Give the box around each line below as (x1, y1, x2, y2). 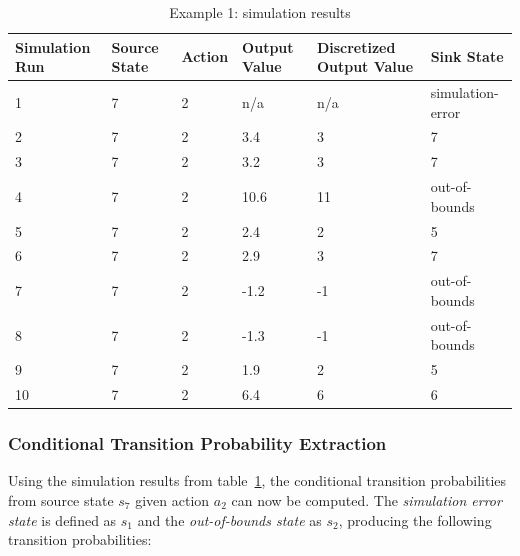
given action (135, 489, 210, 510)
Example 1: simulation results (169, 2, 351, 22)
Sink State (430, 46, 504, 67)
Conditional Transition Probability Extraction (8, 431, 387, 456)
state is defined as (8, 509, 117, 530)
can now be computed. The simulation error (231, 489, 502, 510)
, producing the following (338, 509, 492, 530)
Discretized (316, 36, 396, 57)
